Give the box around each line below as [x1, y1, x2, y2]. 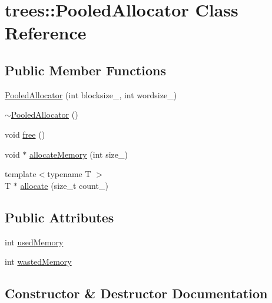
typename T [47, 168, 91, 180]
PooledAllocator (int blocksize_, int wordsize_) [5, 88, 177, 101]
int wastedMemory [5, 255, 72, 268]
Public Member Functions [5, 61, 166, 79]
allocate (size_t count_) [20, 179, 108, 191]
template [5, 168, 37, 180]
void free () [5, 128, 45, 140]
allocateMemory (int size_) [29, 148, 128, 160]
